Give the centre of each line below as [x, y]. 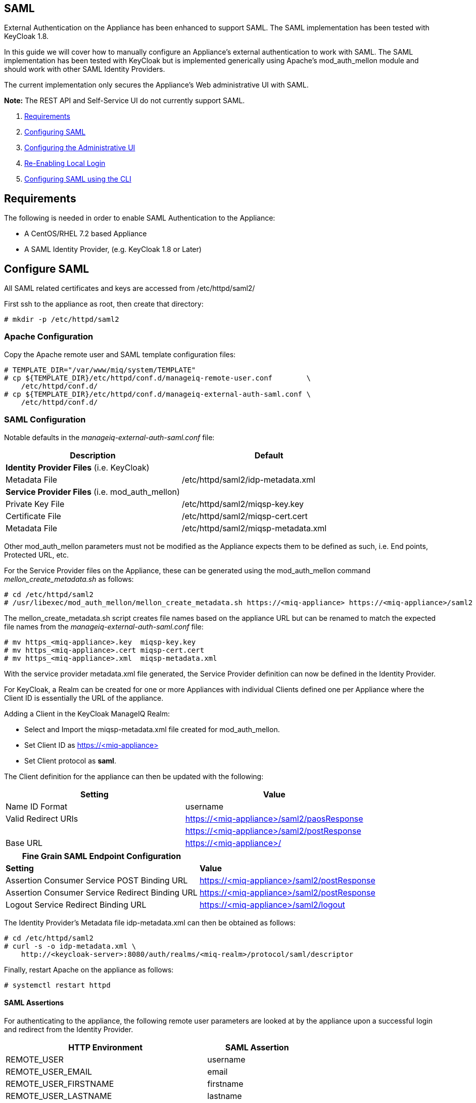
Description [93, 455]
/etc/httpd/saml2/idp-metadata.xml [248, 479]
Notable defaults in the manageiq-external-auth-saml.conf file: [109, 437]
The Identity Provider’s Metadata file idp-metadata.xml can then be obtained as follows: [150, 922]
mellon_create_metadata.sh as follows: [69, 579]
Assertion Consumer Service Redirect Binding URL [102, 892]
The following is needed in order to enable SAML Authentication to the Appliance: [140, 218]
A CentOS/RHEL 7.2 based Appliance [86, 234]
